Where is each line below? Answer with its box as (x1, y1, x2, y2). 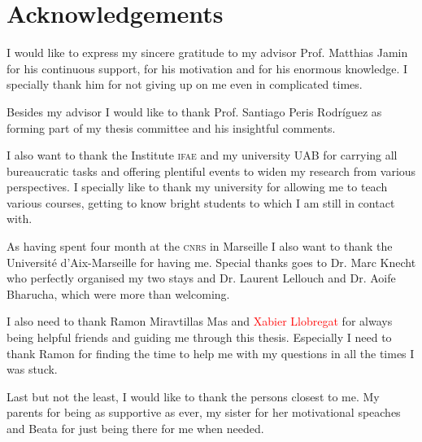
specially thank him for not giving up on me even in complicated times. (7, 76, 363, 93)
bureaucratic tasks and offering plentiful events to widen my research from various (7, 162, 416, 179)
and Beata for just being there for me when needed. (7, 420, 264, 436)
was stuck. (7, 361, 58, 378)
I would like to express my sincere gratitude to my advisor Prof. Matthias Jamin (7, 44, 408, 61)
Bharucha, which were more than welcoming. (7, 285, 230, 302)
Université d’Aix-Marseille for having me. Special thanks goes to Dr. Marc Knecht (7, 253, 416, 270)
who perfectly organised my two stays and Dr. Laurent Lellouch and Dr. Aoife (7, 269, 396, 287)
